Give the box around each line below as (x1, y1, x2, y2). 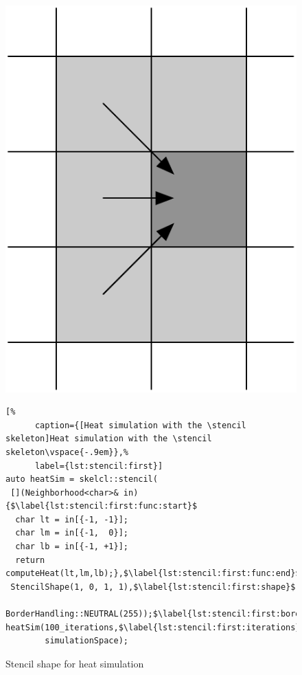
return (15, 555, 45, 565)
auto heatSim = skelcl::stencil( (5, 474, 158, 485)
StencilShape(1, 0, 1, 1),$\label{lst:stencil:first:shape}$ (10, 582, 296, 592)
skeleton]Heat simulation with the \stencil (5, 434, 212, 444)
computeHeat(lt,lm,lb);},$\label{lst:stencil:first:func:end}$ (5, 568, 301, 579)
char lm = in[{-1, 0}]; (15, 528, 128, 538)
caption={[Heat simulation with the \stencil (34, 420, 246, 430)
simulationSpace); (45, 636, 128, 646)
